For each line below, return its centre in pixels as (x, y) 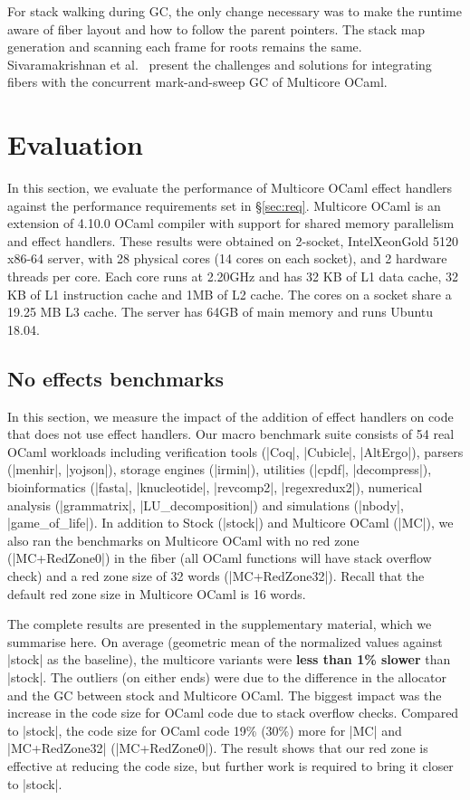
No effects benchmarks (116, 378)
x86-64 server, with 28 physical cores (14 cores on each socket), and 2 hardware (227, 258)
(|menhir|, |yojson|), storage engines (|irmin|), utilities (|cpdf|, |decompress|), (220, 469)
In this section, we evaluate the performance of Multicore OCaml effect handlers (230, 188)
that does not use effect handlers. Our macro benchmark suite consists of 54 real (231, 434)
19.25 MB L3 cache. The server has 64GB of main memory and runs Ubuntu (221, 312)
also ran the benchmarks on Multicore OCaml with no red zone (183, 540)
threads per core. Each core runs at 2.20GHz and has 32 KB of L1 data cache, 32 (233, 276)
